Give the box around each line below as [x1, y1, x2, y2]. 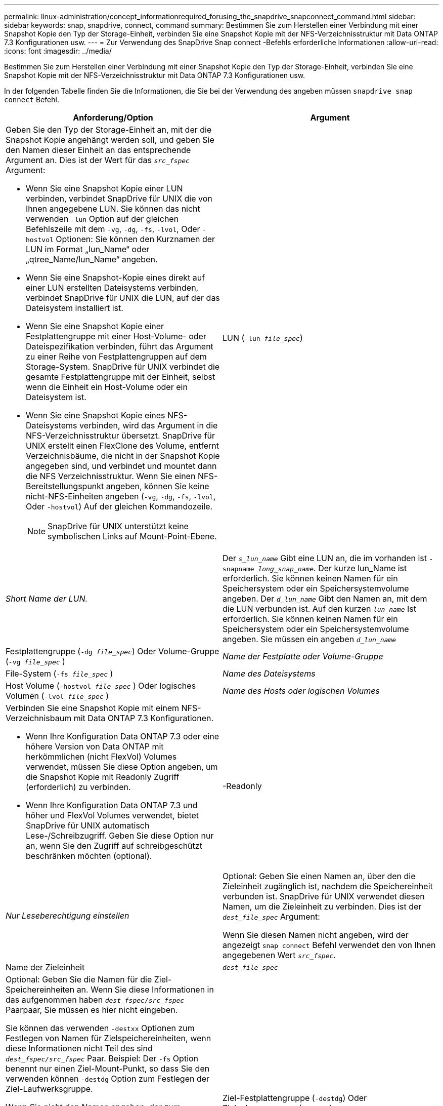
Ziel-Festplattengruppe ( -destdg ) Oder [223, 1093, 367, 1103]
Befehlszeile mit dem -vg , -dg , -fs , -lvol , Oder [26, 224, 200, 234]
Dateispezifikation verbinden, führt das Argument [26, 341, 213, 351]
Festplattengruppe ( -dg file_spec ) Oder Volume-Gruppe [6, 646, 219, 656]
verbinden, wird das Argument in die [79, 420, 218, 430]
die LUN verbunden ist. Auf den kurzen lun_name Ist [223, 604, 416, 614]
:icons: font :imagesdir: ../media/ [4, 47, 112, 55]
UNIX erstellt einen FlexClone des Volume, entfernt [26, 441, 219, 451]
